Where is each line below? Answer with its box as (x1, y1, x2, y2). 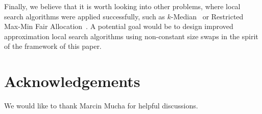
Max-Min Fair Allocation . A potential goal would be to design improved (4, 21, 233, 32)
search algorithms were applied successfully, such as (4, 11, 165, 21)
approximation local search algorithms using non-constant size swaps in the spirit (4, 31, 258, 41)
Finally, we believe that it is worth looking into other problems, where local (4, 1, 241, 11)
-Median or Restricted (171, 11, 244, 21)
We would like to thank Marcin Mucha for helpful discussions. (4, 100, 198, 111)
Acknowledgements (4, 71, 140, 92)
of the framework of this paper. (4, 41, 102, 51)
